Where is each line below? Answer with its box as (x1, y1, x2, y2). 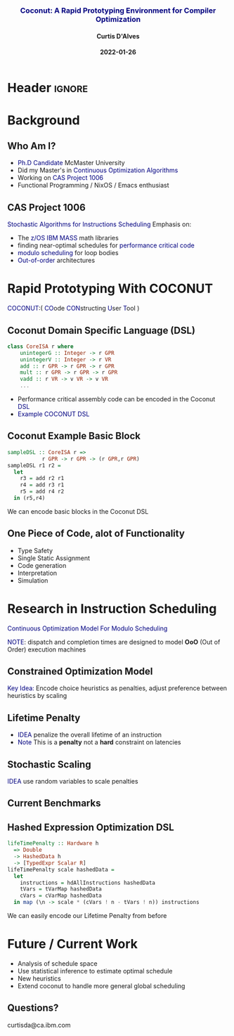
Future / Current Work (7, 936, 138, 952)
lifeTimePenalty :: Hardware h (7, 840, 99, 847)
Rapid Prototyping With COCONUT (7, 280, 214, 297)
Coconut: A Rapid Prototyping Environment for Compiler (20, 6, 216, 15)
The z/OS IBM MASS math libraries (17, 234, 119, 242)
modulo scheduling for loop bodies (17, 249, 119, 257)
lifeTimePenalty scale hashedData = (7, 866, 115, 873)
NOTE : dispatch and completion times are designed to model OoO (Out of (7, 637, 221, 646)
